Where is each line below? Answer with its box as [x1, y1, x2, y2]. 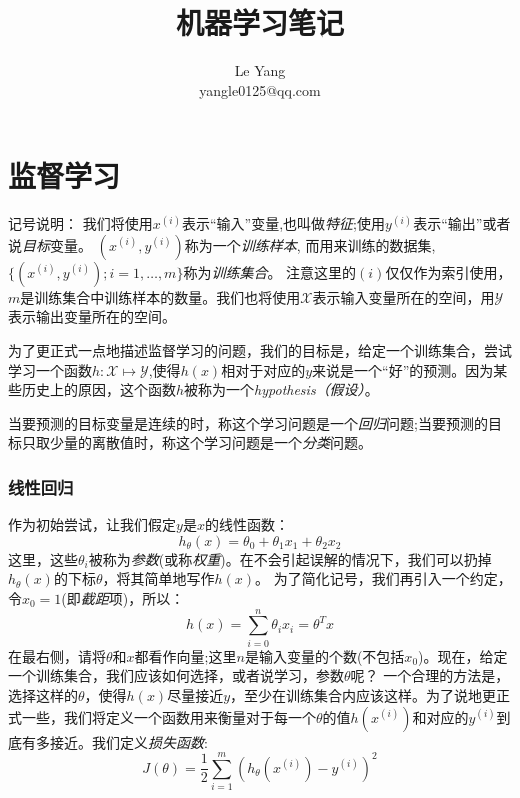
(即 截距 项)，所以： [61, 588, 185, 608]
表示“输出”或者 [413, 213, 511, 234]
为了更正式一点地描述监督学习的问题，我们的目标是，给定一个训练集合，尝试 [8, 340, 512, 361]
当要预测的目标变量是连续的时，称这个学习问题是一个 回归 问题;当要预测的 [8, 412, 488, 433]
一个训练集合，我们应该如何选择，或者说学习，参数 [8, 665, 344, 686]
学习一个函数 [8, 359, 92, 380]
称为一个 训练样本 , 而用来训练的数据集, [184, 234, 436, 255]
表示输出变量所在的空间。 [8, 306, 176, 327]
